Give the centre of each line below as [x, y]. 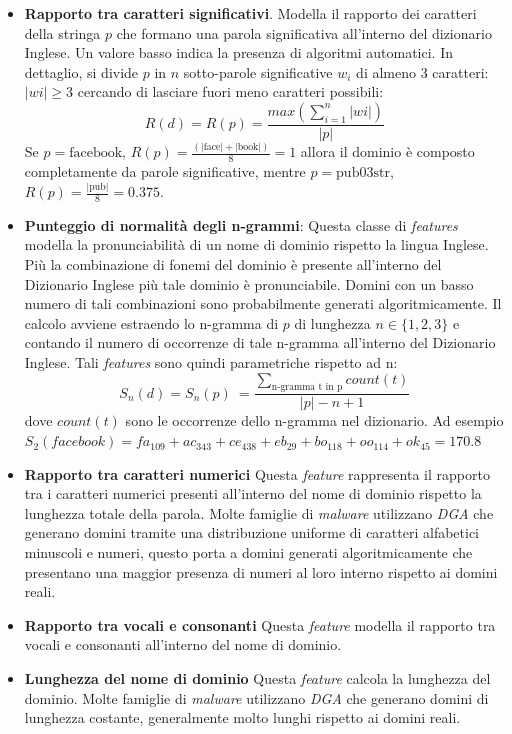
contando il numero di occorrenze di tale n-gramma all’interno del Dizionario [260, 342]
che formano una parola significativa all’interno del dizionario [304, 32]
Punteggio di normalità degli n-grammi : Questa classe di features [241, 224]
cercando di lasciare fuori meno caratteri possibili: [230, 91]
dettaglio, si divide [81, 71]
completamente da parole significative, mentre [165, 171]
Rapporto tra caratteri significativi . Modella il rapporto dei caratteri [250, 13]
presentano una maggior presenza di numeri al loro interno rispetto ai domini [261, 571]
